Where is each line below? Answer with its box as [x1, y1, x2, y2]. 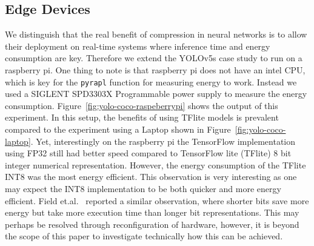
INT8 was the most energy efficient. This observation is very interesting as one [5, 170, 297, 183]
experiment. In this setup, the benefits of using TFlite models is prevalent [5, 111, 279, 124]
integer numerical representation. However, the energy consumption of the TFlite [5, 158, 306, 171]
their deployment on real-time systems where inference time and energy [5, 39, 270, 52]
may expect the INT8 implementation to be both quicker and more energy [5, 182, 281, 194]
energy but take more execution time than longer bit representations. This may [5, 206, 299, 219]
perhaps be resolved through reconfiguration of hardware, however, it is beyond [5, 218, 299, 230]
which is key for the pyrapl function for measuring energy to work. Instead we [5, 75, 297, 88]
